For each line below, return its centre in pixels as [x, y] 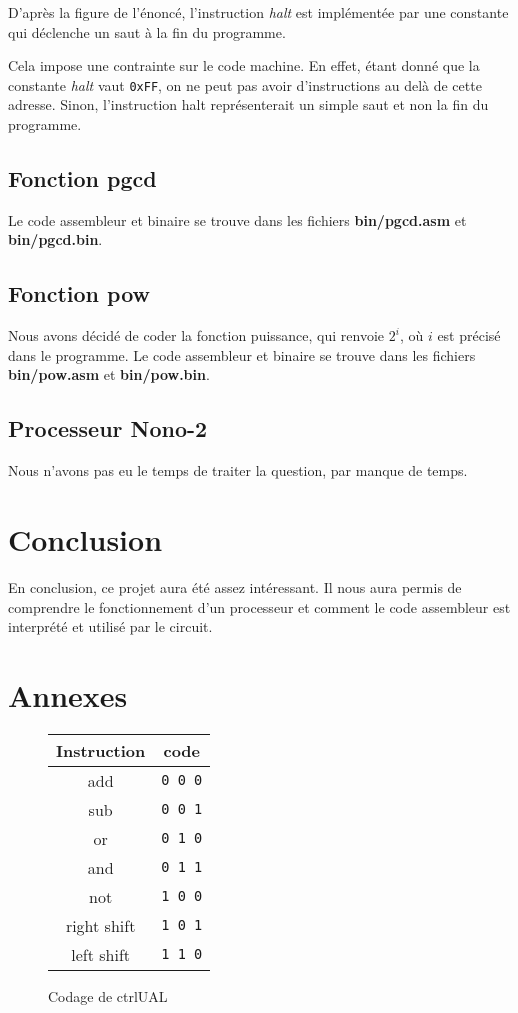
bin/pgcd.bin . [55, 239]
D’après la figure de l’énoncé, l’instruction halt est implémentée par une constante [258, 12]
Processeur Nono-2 [108, 428]
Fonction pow [79, 293]
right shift [100, 925]
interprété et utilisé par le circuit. [110, 626]
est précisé [469, 335]
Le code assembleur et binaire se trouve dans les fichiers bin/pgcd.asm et [237, 219]
